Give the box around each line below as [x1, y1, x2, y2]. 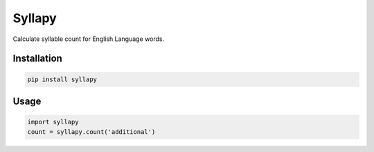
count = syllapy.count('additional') [27, 128, 156, 135]
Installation [12, 53, 62, 65]
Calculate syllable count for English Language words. [12, 35, 165, 43]
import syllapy [27, 118, 79, 126]
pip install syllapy [27, 75, 97, 83]
